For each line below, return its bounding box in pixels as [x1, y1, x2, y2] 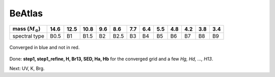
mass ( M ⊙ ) [12, 25, 41, 33]
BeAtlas [9, 8, 43, 19]
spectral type [12, 32, 44, 39]
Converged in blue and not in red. [9, 44, 80, 50]
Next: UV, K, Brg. [9, 65, 45, 71]
